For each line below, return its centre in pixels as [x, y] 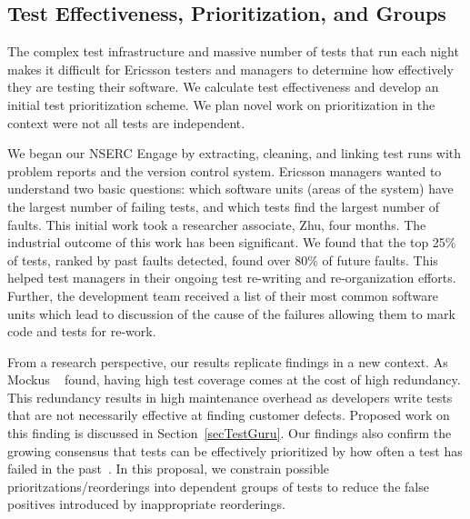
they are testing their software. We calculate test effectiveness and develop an [223, 87]
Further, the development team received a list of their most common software [223, 295]
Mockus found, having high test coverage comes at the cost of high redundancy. [234, 379]
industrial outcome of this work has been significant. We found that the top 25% [232, 242]
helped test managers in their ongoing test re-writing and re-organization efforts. [232, 278]
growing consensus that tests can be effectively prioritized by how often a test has [235, 450]
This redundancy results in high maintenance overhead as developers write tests [230, 397]
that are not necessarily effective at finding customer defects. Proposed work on [229, 415]
